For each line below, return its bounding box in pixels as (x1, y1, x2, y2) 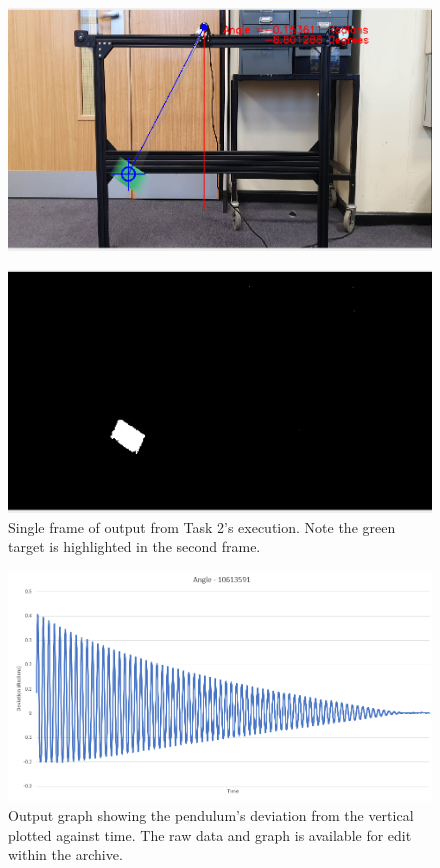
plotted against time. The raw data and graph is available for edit (8, 824, 412, 845)
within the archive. (8, 844, 123, 865)
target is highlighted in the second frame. (8, 536, 261, 557)
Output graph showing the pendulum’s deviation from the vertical (8, 805, 414, 826)
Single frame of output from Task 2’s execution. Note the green (8, 516, 396, 537)
